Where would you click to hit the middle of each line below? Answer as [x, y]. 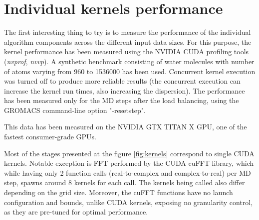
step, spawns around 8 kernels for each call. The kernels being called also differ [125, 182]
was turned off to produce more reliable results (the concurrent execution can [122, 81]
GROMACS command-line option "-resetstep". [75, 110]
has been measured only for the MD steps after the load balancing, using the [122, 100]
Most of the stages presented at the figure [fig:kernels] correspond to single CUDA [129, 153]
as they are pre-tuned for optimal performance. [76, 212]
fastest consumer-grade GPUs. [50, 137]
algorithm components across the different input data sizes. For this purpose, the [128, 42]
